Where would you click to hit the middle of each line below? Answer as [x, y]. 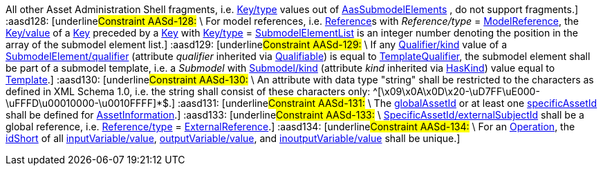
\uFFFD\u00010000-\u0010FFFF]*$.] [91, 103]
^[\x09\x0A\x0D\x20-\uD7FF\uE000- [456, 91]
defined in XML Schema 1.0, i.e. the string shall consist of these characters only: [188, 91]
